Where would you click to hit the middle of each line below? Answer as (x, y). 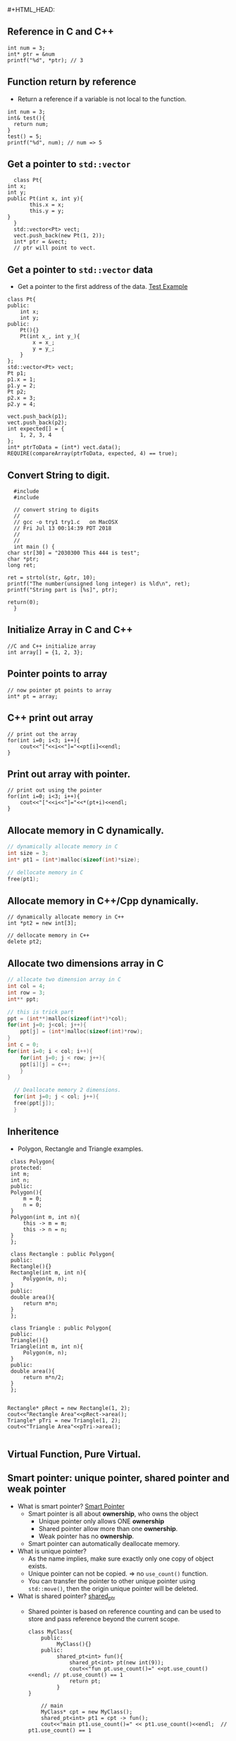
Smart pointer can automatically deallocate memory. (104, 1543)
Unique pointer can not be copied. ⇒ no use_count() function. (118, 1573)
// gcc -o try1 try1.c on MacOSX (66, 523)
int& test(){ (26, 118)
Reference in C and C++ (61, 32)
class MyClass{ (50, 1632)
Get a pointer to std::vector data (80, 269)
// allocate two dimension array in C (64, 980)
